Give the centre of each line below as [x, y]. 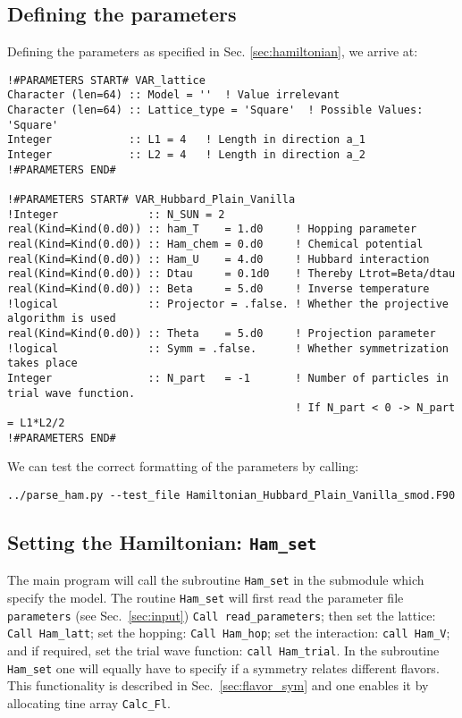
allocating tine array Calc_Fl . [89, 702]
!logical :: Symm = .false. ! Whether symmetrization [228, 348]
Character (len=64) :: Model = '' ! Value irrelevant [174, 95]
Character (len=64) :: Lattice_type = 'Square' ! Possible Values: [215, 110]
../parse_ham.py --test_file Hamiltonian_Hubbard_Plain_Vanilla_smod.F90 [231, 495]
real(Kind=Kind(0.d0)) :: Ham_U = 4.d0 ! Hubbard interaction [218, 259]
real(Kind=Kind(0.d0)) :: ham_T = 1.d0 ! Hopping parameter [212, 229]
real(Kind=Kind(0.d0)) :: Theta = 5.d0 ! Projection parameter [222, 333]
